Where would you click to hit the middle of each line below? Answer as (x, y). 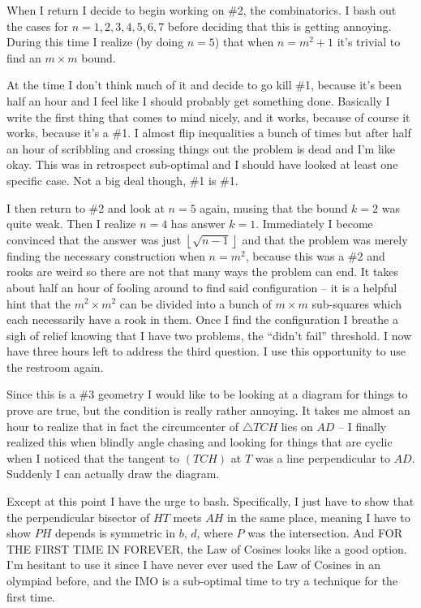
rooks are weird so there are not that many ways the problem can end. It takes (203, 272)
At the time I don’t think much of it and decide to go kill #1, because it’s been (204, 85)
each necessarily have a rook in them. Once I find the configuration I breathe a (202, 319)
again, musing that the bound (274, 207)
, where (215, 533)
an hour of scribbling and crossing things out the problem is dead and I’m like (201, 148)
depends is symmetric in (115, 533)
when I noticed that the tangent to (93, 457)
